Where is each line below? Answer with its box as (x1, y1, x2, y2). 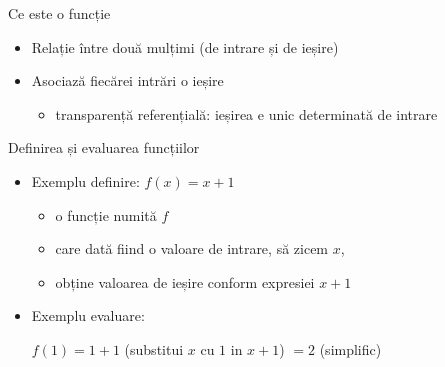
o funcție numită (55, 204, 157, 225)
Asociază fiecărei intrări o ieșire (31, 70, 224, 91)
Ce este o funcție (8, 3, 111, 23)
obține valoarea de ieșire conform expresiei (55, 271, 315, 292)
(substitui (124, 338, 184, 359)
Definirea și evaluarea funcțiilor (8, 137, 200, 158)
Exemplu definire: (31, 170, 140, 191)
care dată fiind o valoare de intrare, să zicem (55, 238, 329, 259)
